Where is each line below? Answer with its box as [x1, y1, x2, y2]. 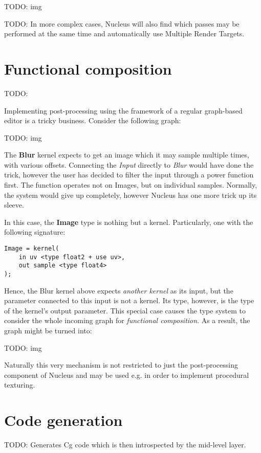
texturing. [4, 379, 35, 390]
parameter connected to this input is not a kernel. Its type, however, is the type [4, 295, 254, 306]
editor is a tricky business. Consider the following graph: [4, 115, 181, 126]
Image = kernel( [4, 245, 59, 253]
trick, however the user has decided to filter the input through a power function [4, 169, 254, 180]
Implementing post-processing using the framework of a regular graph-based [4, 105, 243, 116]
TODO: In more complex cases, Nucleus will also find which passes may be [4, 18, 240, 29]
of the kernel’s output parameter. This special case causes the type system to [4, 305, 246, 315]
